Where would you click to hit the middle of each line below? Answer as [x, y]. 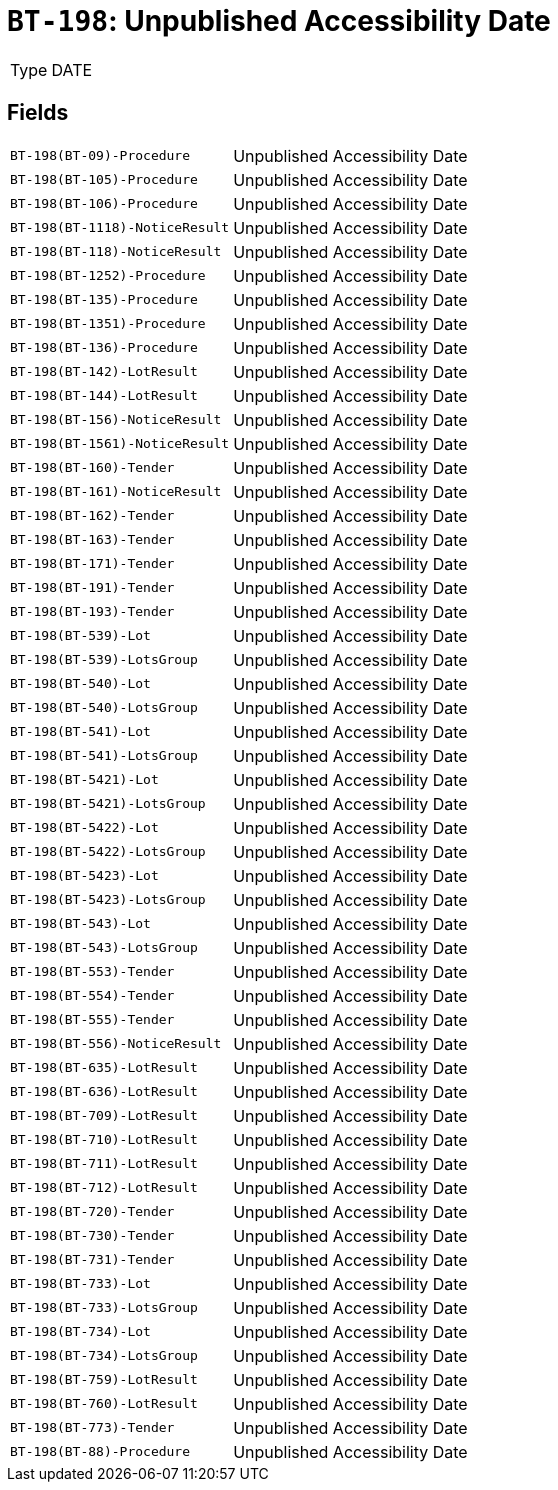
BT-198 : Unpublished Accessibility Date [279, 21]
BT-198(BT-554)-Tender [92, 996]
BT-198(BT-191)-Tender [92, 588]
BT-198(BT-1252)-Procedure [108, 276]
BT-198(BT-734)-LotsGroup [104, 1356]
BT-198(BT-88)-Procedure [100, 1452]
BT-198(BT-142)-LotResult [104, 372]
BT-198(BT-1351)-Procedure [108, 324]
